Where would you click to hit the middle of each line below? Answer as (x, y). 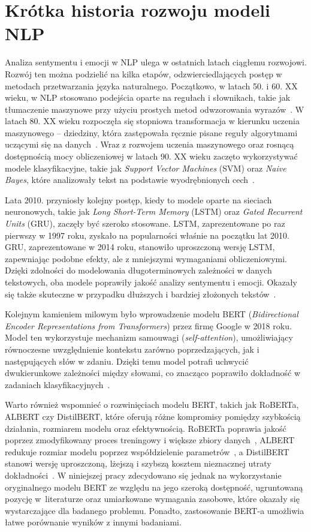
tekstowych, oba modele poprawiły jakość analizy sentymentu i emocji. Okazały (151, 282)
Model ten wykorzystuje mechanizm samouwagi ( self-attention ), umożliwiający (149, 337)
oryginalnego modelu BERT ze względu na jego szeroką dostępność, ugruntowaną (154, 487)
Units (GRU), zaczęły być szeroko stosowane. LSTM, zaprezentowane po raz (145, 223)
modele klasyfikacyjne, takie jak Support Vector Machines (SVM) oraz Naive (146, 168)
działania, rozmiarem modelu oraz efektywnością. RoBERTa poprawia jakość (146, 428)
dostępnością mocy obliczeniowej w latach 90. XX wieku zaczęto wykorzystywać (151, 156)
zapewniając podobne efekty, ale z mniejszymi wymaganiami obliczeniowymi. (146, 258)
